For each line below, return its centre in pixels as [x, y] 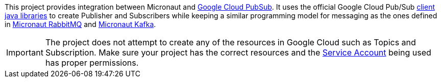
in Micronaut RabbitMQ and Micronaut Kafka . [80, 24]
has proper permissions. [92, 63]
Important [25, 52]
